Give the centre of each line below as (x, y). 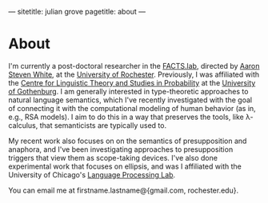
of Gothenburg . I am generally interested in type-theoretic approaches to (128, 91)
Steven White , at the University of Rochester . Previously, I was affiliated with (134, 74)
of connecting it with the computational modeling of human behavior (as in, (132, 108)
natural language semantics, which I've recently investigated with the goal (130, 100)
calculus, (23, 125)
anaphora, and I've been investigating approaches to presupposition (121, 149)
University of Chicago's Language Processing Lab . (92, 174)
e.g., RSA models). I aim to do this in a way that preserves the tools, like (126, 117)
